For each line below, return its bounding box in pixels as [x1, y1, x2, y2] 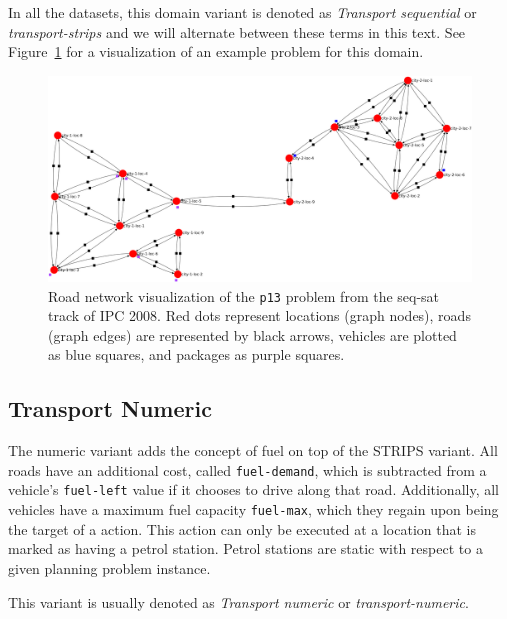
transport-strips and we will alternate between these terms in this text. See [8, 21, 466, 42]
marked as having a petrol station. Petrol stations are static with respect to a [8, 538, 483, 559]
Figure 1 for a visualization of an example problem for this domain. [8, 41, 424, 62]
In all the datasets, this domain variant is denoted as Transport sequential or [8, 2, 477, 22]
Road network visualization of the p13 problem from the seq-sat [48, 285, 440, 306]
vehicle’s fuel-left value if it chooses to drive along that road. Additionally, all [8, 479, 499, 500]
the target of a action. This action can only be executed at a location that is [8, 518, 477, 539]
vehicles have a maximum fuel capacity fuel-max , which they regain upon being [8, 499, 499, 520]
